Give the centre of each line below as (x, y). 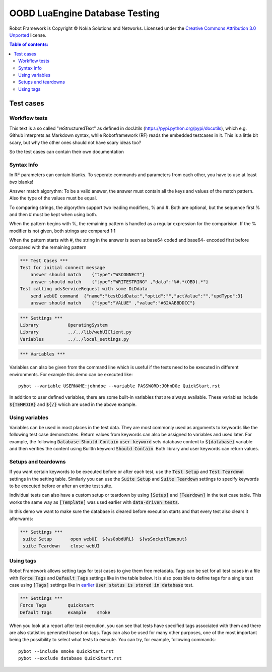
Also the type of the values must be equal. (53, 198)
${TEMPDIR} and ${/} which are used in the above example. (73, 404)
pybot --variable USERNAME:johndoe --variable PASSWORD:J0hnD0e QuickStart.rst (119, 386)
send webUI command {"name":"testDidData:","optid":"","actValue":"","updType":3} (137, 296)
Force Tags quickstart (57, 605)
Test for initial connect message (62, 268)
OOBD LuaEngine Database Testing (84, 13)
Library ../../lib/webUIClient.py (76, 332)
